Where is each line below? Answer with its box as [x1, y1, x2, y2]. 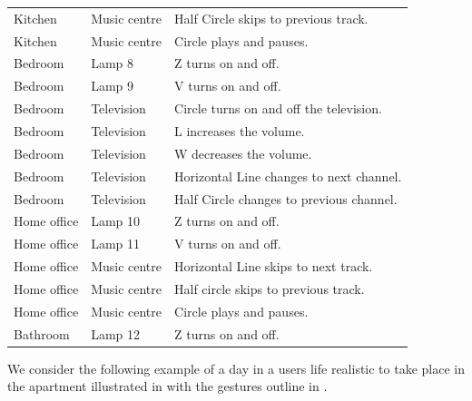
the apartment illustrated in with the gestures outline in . [7, 377, 328, 396]
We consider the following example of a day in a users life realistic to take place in [7, 358, 465, 377]
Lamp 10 [91, 211, 140, 230]
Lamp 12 [91, 324, 140, 343]
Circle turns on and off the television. [174, 99, 382, 118]
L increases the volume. [174, 121, 305, 140]
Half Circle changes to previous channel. [174, 189, 398, 208]
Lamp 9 [91, 76, 133, 95]
